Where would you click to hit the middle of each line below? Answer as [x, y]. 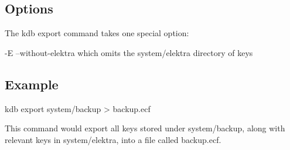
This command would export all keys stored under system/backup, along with [145, 128]
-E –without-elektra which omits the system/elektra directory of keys [129, 52]
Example [32, 84]
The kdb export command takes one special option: [97, 33]
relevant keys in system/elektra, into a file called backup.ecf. [113, 139]
